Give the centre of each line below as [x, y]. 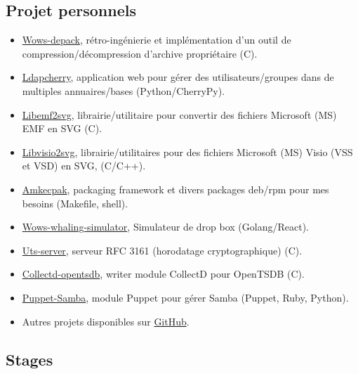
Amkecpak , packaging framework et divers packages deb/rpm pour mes [175, 189]
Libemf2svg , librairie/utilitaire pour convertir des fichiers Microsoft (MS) [179, 114]
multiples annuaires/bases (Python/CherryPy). [124, 90]
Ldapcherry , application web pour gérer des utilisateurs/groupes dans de [178, 77]
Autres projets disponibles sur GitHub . [106, 321]
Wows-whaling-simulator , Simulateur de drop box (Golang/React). [165, 227]
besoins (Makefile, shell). [75, 203]
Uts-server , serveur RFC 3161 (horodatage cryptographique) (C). [162, 250]
